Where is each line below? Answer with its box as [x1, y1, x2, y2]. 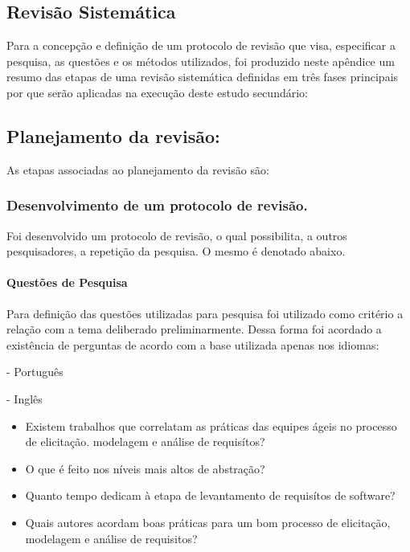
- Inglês [6, 390, 43, 407]
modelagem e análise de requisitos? [25, 530, 198, 546]
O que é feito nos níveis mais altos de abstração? [25, 460, 265, 476]
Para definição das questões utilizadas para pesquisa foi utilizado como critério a [6, 305, 404, 321]
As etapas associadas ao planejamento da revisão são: [6, 161, 269, 178]
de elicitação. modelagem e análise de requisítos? [25, 433, 265, 450]
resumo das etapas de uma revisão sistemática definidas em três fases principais [6, 68, 399, 85]
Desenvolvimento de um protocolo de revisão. [6, 195, 308, 215]
